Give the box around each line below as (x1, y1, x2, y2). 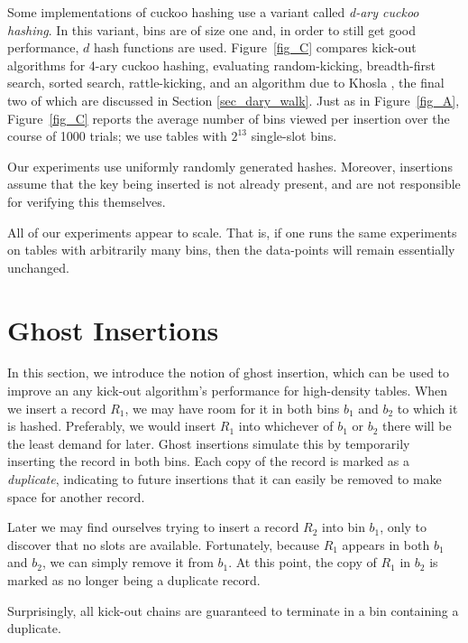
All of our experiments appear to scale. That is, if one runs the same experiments (7, 222, 457, 241)
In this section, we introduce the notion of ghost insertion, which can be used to (7, 363, 450, 382)
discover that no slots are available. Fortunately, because (7, 535, 319, 554)
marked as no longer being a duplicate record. (7, 570, 261, 589)
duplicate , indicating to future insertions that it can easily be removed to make (7, 470, 442, 488)
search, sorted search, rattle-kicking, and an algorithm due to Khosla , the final (7, 73, 445, 92)
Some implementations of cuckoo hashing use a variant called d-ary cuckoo (7, 3, 419, 21)
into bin (322, 517, 365, 536)
